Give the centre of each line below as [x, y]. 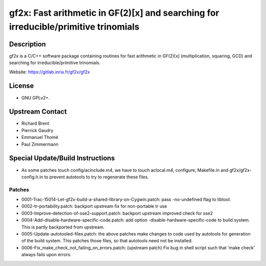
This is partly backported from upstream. [63, 227]
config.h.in [32, 177]
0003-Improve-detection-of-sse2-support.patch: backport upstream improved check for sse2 [117, 213]
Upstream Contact [38, 112]
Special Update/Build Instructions [62, 158]
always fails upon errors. [46, 255]
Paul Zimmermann [40, 144]
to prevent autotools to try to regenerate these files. [97, 177]
